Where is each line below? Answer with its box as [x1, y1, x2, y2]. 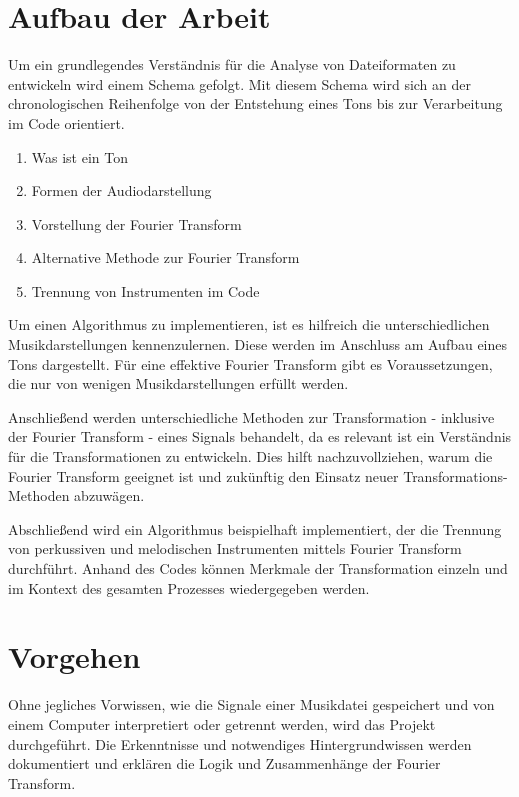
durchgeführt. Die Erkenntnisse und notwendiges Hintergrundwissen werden [8, 733, 472, 754]
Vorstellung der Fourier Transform [31, 213, 242, 234]
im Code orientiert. [8, 112, 125, 133]
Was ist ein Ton [31, 146, 129, 167]
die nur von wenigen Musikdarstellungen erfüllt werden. [8, 373, 349, 394]
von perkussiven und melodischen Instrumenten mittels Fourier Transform [8, 538, 462, 559]
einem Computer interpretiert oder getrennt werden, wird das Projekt [8, 713, 436, 734]
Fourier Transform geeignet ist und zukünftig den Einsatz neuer [8, 465, 399, 486]
